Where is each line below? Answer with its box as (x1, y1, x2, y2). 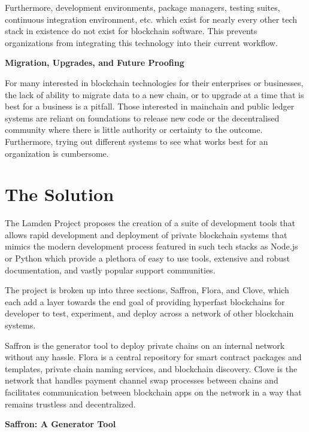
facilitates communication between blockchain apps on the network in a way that (5, 385, 302, 398)
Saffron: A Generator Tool (5, 418, 116, 430)
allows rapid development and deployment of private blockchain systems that (5, 228, 287, 241)
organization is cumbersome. (5, 147, 109, 159)
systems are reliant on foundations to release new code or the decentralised (5, 111, 280, 124)
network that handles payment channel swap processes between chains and (5, 374, 278, 387)
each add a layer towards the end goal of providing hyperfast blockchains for (5, 295, 285, 308)
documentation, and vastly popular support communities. (5, 263, 216, 276)
